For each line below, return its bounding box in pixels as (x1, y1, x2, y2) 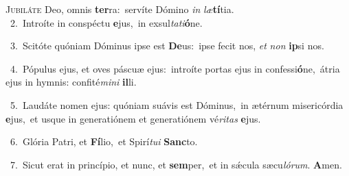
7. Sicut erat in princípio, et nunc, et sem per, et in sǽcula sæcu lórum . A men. (10, 157, 342, 171)
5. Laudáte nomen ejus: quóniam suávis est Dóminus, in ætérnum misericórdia (10, 97, 344, 112)
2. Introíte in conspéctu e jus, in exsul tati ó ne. (10, 15, 203, 29)
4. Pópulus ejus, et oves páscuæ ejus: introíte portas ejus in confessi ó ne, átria (10, 61, 340, 75)
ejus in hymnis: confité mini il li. (5, 75, 137, 89)
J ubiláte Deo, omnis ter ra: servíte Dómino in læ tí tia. (5, 2, 234, 16)
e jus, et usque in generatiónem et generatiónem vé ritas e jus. (5, 111, 261, 125)
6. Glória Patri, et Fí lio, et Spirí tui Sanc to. (10, 134, 198, 149)
